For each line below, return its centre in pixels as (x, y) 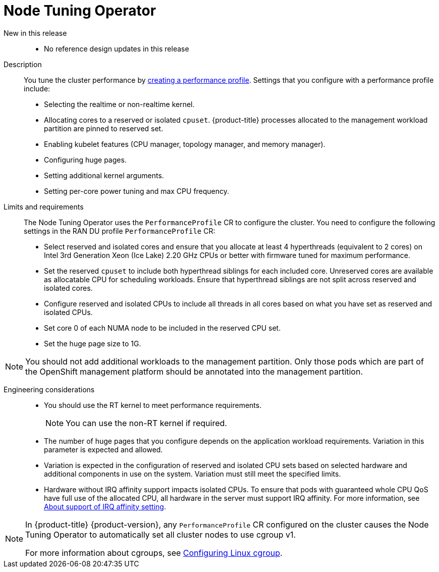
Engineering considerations (49, 389)
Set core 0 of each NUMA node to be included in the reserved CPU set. (162, 328)
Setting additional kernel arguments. (104, 175)
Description (23, 64)
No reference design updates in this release (117, 48)
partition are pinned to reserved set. (104, 128)
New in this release (35, 33)
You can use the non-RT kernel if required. (146, 423)
